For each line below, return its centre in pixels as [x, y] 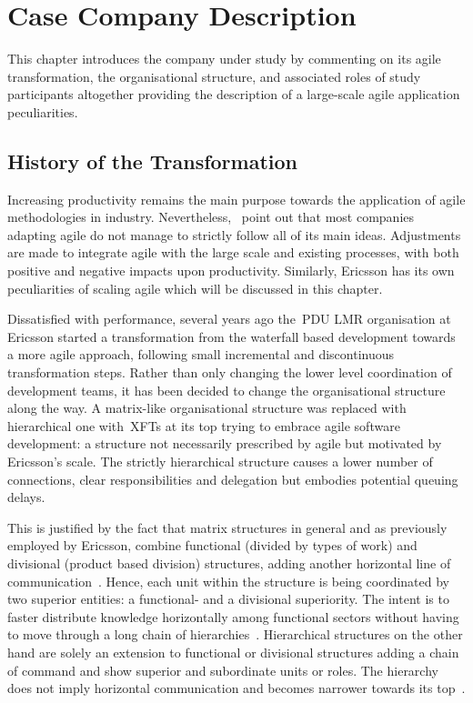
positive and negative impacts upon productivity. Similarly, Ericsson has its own [231, 271]
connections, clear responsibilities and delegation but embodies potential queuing [233, 479]
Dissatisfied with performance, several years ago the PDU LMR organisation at [229, 319]
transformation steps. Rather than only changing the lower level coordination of [230, 372]
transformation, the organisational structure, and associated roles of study [214, 76]
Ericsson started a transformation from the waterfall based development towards [231, 336]
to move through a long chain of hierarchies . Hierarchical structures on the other [235, 634]
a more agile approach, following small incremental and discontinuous [201, 354]
